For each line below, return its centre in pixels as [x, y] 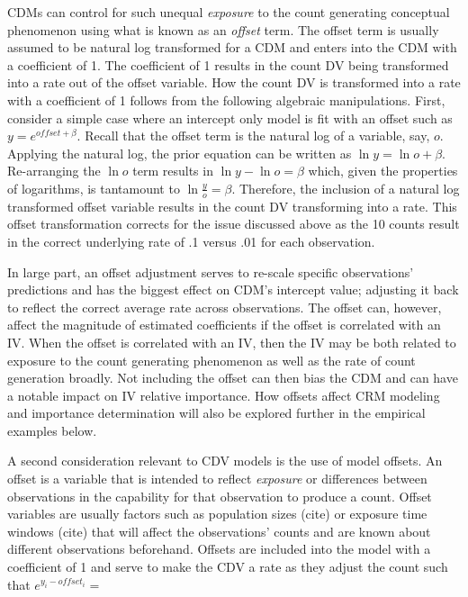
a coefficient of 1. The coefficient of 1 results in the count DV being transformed [228, 64]
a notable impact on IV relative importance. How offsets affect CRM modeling [224, 395]
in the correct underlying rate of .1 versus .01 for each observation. [191, 241]
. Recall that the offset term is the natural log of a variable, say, [253, 136]
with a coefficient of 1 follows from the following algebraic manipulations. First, [226, 99]
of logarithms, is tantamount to [94, 188]
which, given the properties [383, 171]
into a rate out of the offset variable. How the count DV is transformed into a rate [234, 82]
